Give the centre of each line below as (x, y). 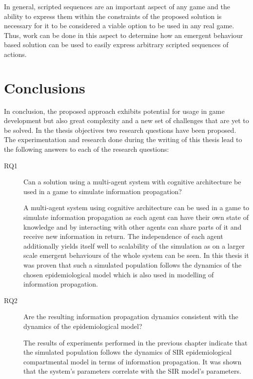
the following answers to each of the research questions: (87, 149)
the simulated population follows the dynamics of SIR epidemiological (128, 352)
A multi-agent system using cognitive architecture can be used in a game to (136, 208)
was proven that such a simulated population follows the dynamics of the (133, 265)
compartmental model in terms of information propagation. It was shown (133, 361)
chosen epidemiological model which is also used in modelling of (119, 274)
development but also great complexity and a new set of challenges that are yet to (126, 120)
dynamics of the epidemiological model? (83, 326)
